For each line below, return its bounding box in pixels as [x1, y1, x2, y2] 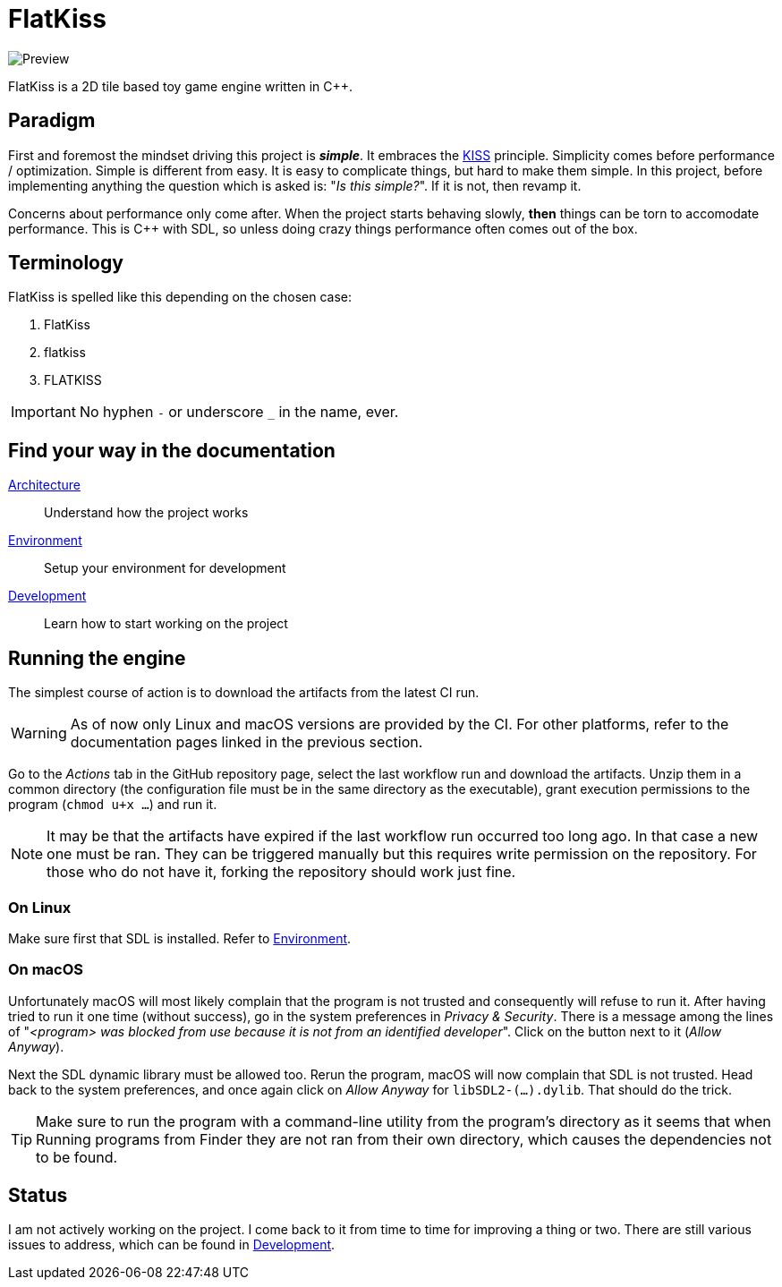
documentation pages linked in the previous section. [70, 733, 423, 752]
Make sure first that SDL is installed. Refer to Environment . [8, 930, 352, 946]
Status [8, 1184, 68, 1207]
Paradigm [8, 109, 96, 132]
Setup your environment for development [44, 560, 286, 576]
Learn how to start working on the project [44, 616, 288, 632]
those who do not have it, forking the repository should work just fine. [47, 863, 516, 882]
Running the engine [8, 646, 186, 669]
